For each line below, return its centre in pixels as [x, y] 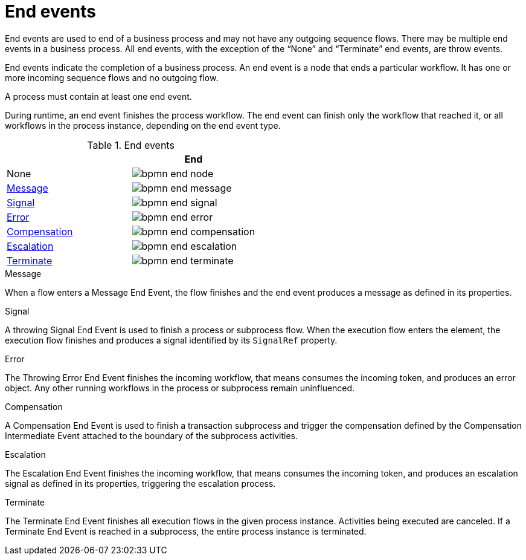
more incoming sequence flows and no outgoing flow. [112, 77]
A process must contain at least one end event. [98, 96]
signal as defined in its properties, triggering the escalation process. [140, 483]
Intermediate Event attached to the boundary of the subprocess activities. [151, 435]
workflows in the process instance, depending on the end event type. [143, 125]
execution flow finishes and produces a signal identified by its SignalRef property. [171, 340]
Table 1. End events [131, 145]
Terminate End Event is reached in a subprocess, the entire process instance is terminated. [186, 531]
